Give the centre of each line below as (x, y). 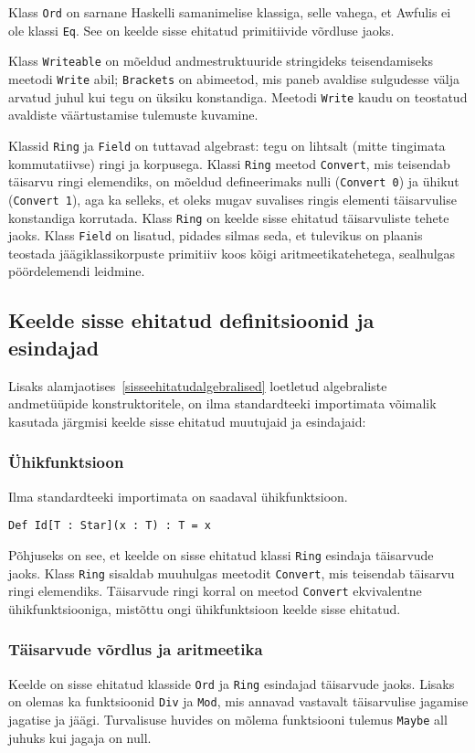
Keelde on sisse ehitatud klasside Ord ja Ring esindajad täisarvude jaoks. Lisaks (232, 683)
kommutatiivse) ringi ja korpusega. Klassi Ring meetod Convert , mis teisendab (229, 163)
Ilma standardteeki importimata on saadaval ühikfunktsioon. (178, 496)
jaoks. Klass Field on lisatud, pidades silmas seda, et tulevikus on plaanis (216, 235)
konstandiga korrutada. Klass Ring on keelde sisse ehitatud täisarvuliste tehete (229, 217)
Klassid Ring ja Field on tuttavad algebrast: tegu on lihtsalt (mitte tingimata (227, 145)
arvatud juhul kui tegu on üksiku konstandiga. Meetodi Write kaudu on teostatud (238, 96)
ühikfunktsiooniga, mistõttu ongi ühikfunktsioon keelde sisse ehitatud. (205, 608)
